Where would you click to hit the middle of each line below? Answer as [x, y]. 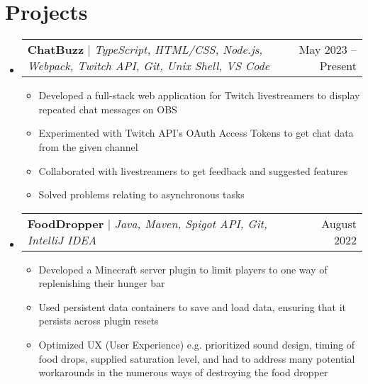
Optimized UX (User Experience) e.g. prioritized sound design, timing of [197, 345]
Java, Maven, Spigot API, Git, [191, 223]
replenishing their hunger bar [102, 283]
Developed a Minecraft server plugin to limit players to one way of [183, 269]
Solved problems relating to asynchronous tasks [141, 194]
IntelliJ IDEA [62, 239]
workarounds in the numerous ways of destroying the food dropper [183, 372]
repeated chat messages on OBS [108, 109]
